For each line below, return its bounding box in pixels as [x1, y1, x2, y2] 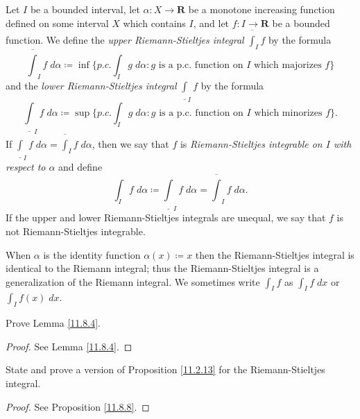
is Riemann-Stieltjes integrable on [180, 136, 323, 151]
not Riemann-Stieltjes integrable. [6, 223, 146, 238]
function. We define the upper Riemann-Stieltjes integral [6, 32, 244, 46]
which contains [123, 15, 186, 30]
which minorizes [254, 108, 323, 119]
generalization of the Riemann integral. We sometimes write [6, 274, 260, 289]
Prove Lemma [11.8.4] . [6, 316, 101, 330]
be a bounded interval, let [30, 2, 140, 16]
